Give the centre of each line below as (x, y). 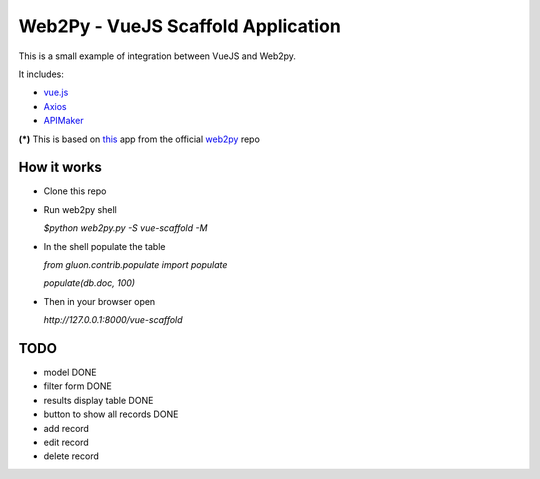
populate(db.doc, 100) (89, 283)
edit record (66, 442)
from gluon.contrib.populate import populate (135, 264)
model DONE (70, 372)
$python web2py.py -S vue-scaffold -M (125, 228)
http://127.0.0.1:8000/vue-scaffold (113, 320)
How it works (60, 167)
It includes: (41, 74)
